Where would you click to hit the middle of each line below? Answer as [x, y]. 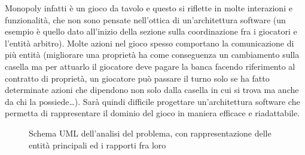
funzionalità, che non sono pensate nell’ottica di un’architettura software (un [145, 19]
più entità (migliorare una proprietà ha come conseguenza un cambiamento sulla [152, 55]
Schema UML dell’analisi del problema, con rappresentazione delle [150, 133]
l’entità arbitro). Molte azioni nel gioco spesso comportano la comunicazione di [150, 43]
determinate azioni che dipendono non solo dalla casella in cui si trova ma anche [152, 90]
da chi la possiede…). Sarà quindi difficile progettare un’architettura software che [152, 101]
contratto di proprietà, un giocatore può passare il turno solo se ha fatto [137, 78]
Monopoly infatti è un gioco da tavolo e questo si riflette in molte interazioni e [149, 8]
